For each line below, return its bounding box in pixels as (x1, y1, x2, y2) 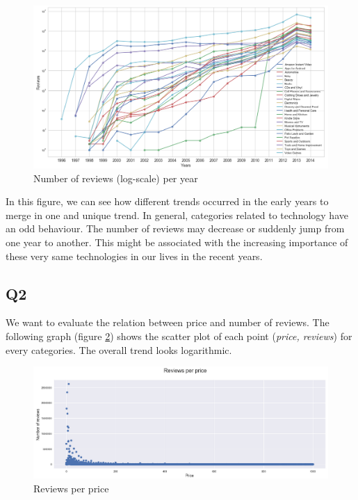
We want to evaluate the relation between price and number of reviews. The (6, 315, 329, 330)
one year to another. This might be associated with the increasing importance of (6, 235, 348, 250)
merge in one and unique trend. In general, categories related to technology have (6, 207, 348, 222)
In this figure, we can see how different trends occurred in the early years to (6, 194, 329, 209)
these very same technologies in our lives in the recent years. (6, 248, 263, 263)
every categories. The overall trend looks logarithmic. (6, 342, 232, 357)
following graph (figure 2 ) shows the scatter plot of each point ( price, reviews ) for (6, 329, 352, 344)
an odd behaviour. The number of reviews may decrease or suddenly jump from (6, 221, 345, 236)
